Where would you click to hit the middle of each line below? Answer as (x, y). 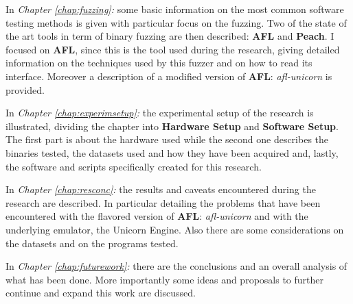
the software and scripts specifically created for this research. (134, 166)
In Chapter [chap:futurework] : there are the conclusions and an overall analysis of (176, 266)
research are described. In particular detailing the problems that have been (163, 202)
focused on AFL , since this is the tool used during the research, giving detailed (173, 49)
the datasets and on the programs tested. (92, 243)
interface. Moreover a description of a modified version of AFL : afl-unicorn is (169, 76)
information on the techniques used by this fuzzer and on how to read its (159, 63)
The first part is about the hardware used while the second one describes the (167, 139)
